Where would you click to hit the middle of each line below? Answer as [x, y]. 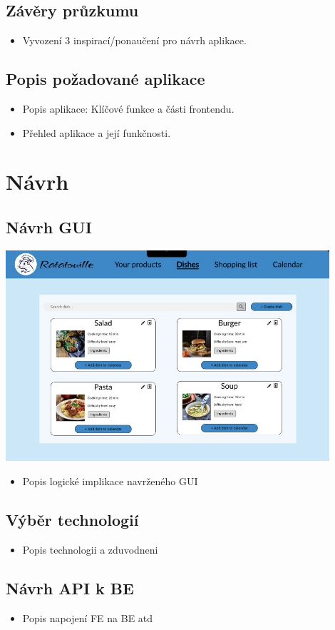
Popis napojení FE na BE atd [88, 618]
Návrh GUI [49, 227]
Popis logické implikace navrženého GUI [110, 481]
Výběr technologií [72, 520]
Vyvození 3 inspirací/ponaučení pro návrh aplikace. [134, 40]
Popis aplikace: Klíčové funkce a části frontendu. [128, 108]
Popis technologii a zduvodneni [90, 549]
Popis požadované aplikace [105, 79]
